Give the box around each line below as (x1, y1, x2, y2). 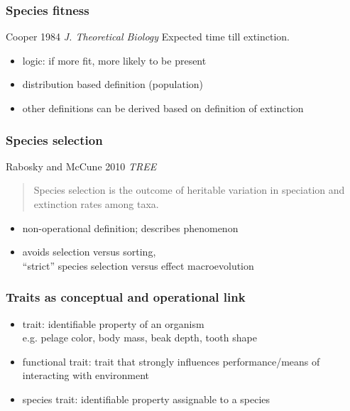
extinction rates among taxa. (33, 197, 159, 211)
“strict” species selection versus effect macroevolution (22, 258, 254, 273)
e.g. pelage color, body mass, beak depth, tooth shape (22, 330, 257, 345)
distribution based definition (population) (22, 77, 204, 92)
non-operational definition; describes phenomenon (22, 220, 239, 235)
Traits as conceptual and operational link (6, 288, 246, 306)
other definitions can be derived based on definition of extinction (22, 101, 304, 115)
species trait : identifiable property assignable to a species (22, 391, 270, 406)
